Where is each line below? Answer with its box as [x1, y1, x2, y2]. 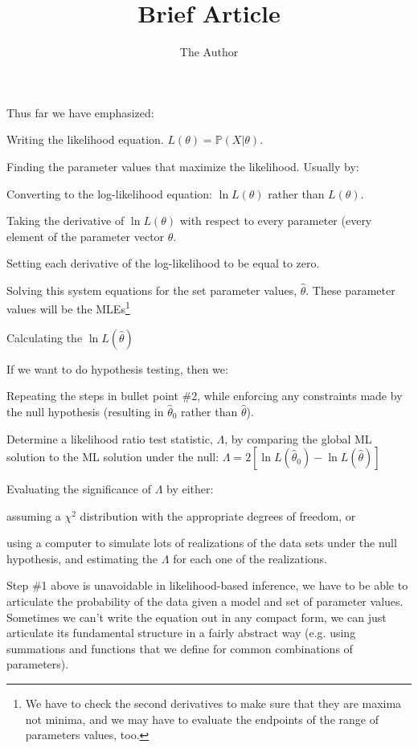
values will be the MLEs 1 [6, 298, 130, 317]
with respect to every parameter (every [179, 212, 372, 229]
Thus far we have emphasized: [6, 104, 154, 121]
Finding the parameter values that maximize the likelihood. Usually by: [6, 157, 359, 174]
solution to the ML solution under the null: [6, 448, 219, 465]
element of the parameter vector [6, 227, 165, 244]
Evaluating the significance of [6, 480, 151, 497]
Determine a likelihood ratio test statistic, [6, 430, 213, 447]
